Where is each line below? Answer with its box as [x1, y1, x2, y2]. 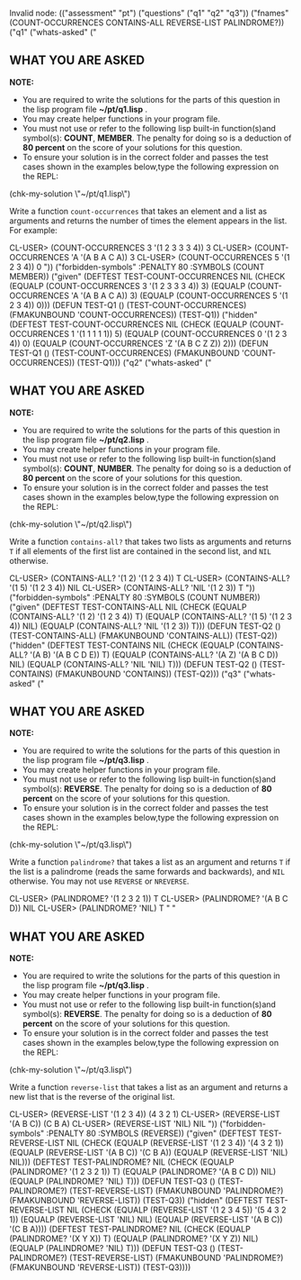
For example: [9, 224, 58, 235]
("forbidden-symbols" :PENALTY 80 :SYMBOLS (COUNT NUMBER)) [9, 592, 261, 603]
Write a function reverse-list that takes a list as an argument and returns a [9, 1082, 288, 1093]
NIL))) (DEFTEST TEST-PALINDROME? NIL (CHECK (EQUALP [9, 1157, 235, 1167]
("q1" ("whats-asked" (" [9, 27, 97, 37]
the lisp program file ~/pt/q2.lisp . [22, 434, 150, 445]
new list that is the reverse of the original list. [9, 1092, 175, 1103]
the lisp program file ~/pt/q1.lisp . [22, 104, 148, 114]
